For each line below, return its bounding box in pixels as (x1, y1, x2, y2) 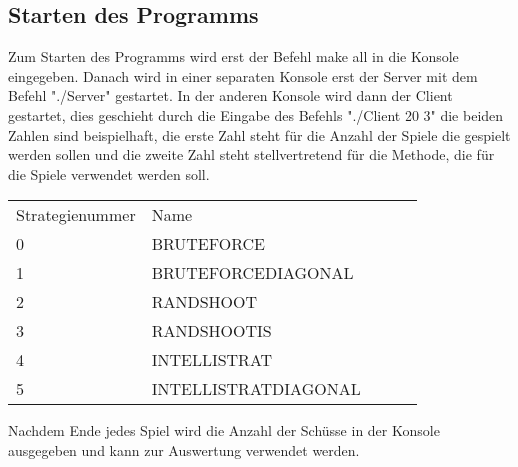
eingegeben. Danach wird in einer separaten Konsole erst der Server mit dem (8, 65, 478, 86)
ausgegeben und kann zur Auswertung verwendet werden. (8, 439, 360, 460)
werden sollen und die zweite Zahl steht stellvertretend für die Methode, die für (8, 144, 495, 165)
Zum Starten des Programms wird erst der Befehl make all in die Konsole (8, 46, 459, 67)
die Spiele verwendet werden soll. (8, 163, 210, 184)
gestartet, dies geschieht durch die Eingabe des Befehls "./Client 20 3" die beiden (8, 104, 504, 125)
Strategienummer (16, 203, 136, 227)
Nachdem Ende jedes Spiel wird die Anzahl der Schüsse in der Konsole (8, 420, 440, 441)
